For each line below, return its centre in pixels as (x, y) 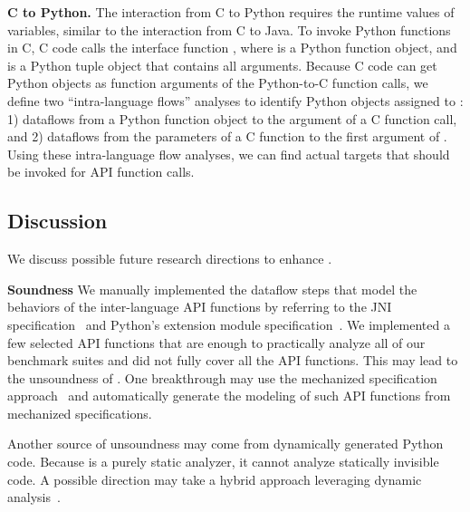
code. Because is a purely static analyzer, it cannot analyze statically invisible (223, 462)
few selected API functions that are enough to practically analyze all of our (216, 342)
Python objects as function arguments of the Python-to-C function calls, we (218, 83)
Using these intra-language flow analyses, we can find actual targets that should (229, 154)
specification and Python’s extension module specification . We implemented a (229, 324)
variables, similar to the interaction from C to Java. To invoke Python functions (229, 29)
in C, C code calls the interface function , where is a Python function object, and (232, 48)
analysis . (34, 497)
